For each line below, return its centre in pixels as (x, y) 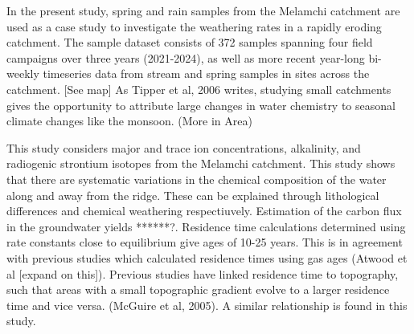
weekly (23, 73)
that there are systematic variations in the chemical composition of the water (197, 179)
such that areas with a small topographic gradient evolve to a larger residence (198, 289)
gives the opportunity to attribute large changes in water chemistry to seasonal (201, 105)
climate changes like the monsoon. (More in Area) (129, 121)
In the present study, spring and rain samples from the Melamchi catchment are (203, 10)
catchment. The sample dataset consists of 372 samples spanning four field (190, 42)
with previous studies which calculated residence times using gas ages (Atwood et (207, 257)
